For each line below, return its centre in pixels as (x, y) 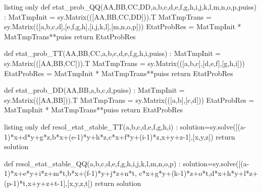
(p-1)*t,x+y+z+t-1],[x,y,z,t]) (48, 183)
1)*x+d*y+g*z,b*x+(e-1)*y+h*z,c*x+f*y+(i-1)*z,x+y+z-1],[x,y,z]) (109, 136)
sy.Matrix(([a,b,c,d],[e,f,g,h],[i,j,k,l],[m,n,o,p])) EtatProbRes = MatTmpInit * (123, 26)
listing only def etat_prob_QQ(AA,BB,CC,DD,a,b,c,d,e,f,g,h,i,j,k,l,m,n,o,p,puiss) (130, 7)
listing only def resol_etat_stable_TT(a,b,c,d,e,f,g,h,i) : (91, 126)
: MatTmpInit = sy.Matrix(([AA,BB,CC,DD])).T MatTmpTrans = (108, 16)
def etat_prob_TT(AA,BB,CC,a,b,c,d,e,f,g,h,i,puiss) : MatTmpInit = (113, 53)
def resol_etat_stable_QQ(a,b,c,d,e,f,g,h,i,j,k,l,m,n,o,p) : (92, 163)
